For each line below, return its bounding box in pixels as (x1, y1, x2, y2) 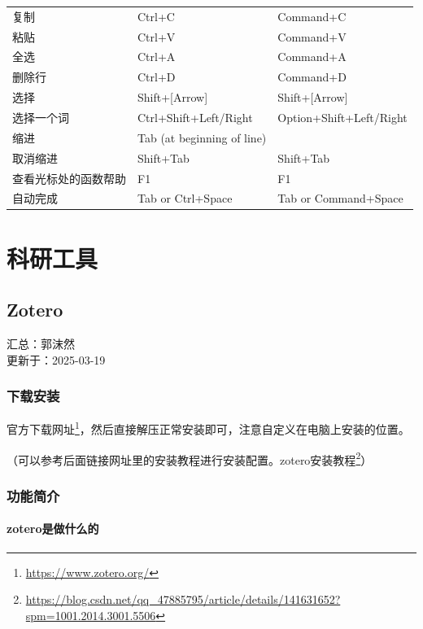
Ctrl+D (137, 68, 176, 85)
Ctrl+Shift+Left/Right (137, 108, 253, 125)
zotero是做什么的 (7, 520, 99, 537)
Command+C (277, 7, 347, 24)
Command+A (277, 48, 347, 65)
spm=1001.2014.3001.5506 (25, 606, 156, 623)
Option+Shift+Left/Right (277, 108, 408, 125)
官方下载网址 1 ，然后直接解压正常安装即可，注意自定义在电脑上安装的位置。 (7, 418, 410, 438)
